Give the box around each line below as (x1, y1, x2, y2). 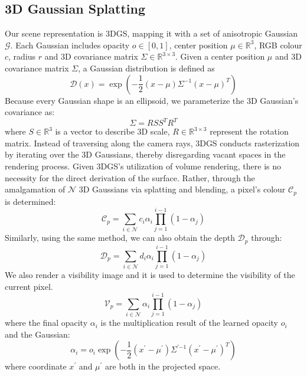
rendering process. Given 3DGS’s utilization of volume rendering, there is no (5, 160, 282, 172)
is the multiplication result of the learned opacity (100, 316, 278, 329)
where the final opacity (5, 316, 88, 329)
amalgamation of (5, 183, 66, 195)
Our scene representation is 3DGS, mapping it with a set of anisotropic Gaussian (5, 27, 298, 40)
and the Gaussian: (5, 328, 70, 340)
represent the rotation (210, 125, 289, 138)
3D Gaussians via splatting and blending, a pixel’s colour (79, 183, 286, 195)
